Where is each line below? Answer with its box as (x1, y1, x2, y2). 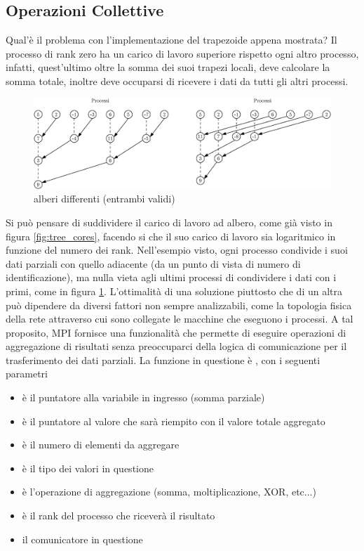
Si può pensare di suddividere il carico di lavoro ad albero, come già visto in (6, 214, 332, 229)
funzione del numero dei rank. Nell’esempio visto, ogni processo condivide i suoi (6, 242, 348, 257)
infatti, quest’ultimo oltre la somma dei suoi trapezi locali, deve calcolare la (6, 60, 330, 74)
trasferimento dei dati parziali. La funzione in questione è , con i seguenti (6, 352, 321, 367)
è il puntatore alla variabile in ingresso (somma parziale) (22, 390, 265, 405)
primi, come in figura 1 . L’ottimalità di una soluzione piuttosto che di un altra (6, 283, 343, 298)
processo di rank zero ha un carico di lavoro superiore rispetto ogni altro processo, (6, 46, 359, 60)
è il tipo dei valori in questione (22, 460, 154, 475)
